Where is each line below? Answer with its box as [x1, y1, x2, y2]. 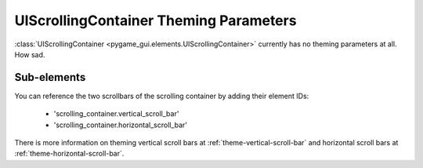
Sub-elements [14, 71, 86, 84]
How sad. [14, 49, 45, 59]
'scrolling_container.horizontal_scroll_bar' [53, 120, 188, 130]
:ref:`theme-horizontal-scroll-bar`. [14, 149, 125, 159]
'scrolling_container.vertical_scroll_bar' [53, 109, 179, 119]
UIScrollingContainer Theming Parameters [14, 12, 297, 29]
